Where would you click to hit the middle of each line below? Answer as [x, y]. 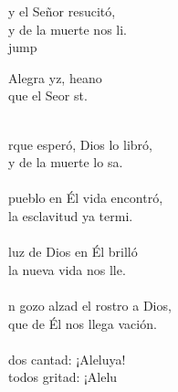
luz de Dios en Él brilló [73, 252]
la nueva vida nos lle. [67, 269]
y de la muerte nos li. [68, 29]
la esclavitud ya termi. [71, 215]
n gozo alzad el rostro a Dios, [90, 305]
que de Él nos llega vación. [83, 323]
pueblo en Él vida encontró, [86, 198]
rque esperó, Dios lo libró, [80, 144]
